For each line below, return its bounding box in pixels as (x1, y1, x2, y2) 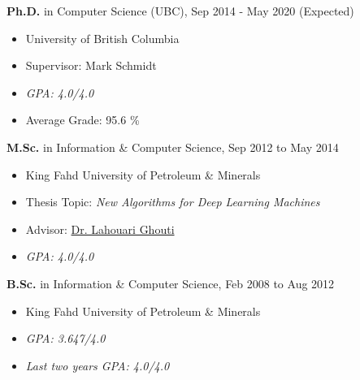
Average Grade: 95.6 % (25, 111, 140, 128)
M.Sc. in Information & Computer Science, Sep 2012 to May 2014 (7, 138, 339, 155)
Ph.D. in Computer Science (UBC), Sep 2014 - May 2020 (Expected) (7, 2, 354, 19)
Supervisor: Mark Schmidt (25, 57, 157, 74)
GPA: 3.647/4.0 (25, 330, 106, 347)
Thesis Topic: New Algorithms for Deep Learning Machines (25, 193, 320, 210)
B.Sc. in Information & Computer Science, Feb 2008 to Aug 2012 (7, 274, 335, 291)
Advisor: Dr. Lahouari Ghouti (25, 220, 175, 237)
